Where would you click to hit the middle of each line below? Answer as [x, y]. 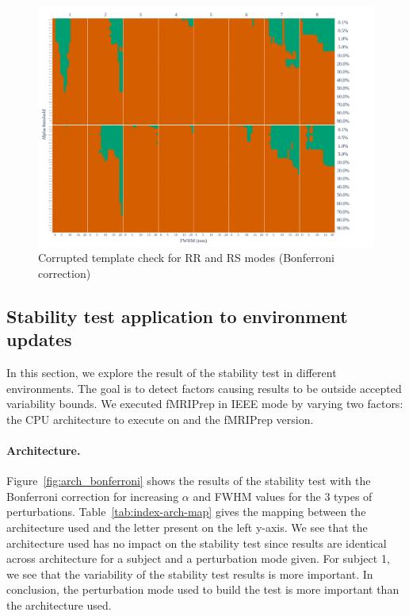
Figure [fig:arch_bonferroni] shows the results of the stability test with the [189, 481]
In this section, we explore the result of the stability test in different [172, 373]
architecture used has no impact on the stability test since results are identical [197, 543]
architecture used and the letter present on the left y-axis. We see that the [187, 527]
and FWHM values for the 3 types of [283, 496]
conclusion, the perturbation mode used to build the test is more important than [203, 589]
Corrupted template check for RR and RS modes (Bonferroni [186, 258]
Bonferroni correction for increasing [93, 496]
